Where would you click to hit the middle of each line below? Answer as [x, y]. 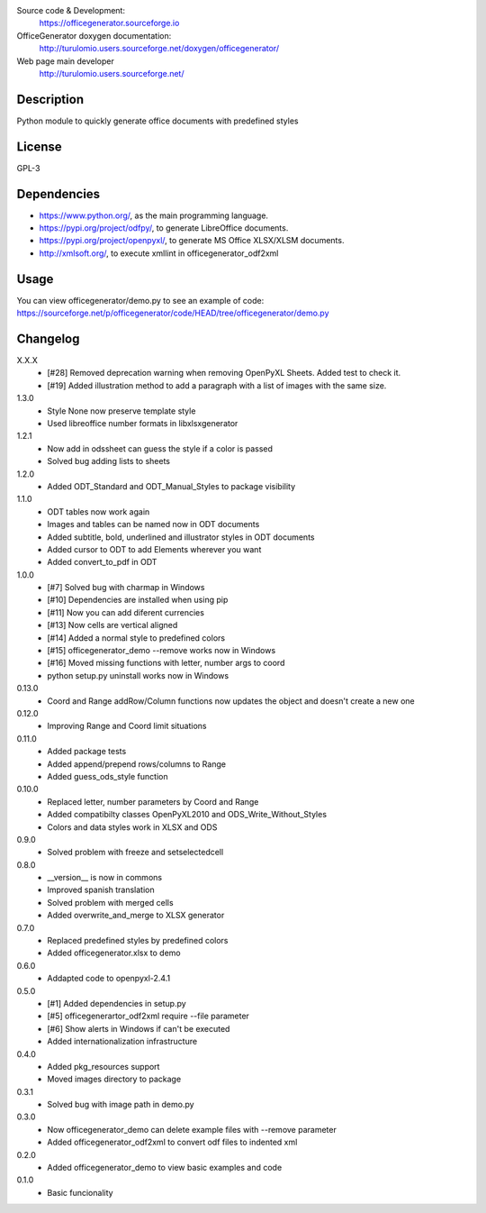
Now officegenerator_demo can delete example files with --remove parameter [192, 1129]
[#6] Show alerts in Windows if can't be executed [139, 1028]
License [39, 146]
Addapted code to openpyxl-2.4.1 [109, 979]
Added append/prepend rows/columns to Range [137, 764]
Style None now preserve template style [121, 411]
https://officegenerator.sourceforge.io [109, 23]
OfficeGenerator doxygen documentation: [94, 35]
